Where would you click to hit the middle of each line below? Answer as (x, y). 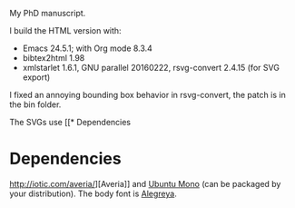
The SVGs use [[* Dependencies (70, 122)
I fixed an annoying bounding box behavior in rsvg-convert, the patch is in (147, 95)
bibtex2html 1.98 (54, 58)
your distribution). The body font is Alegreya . (93, 193)
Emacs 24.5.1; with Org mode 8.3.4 (87, 48)
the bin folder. (35, 104)
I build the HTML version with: (65, 30)
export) (36, 77)
